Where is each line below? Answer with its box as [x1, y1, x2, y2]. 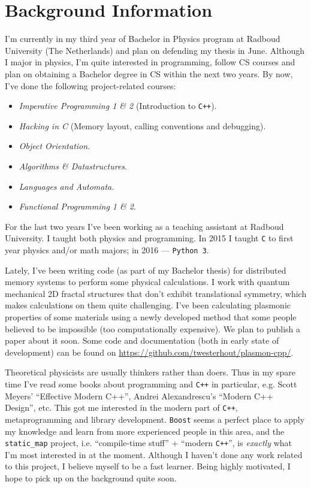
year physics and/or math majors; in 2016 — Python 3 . [5, 243, 209, 256]
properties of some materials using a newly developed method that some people [5, 311, 297, 323]
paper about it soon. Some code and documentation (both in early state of [5, 334, 279, 347]
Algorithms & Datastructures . [19, 159, 127, 172]
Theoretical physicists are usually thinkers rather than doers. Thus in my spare [5, 366, 296, 378]
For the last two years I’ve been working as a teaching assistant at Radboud [5, 220, 284, 232]
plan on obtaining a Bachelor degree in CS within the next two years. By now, [5, 67, 293, 80]
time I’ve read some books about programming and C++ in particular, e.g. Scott [5, 377, 297, 390]
